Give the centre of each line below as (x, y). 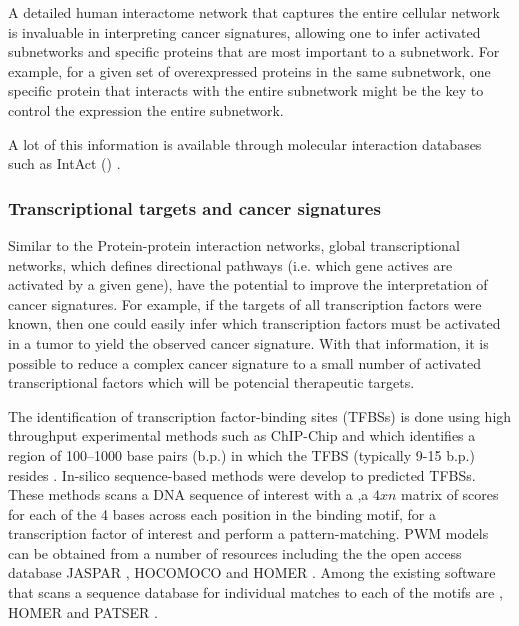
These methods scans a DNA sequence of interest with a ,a (188, 494)
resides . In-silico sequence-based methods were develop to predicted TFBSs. (242, 474)
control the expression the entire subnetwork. (146, 109)
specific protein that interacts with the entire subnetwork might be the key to (246, 90)
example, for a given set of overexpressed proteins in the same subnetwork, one (249, 70)
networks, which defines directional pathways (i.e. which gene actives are (230, 264)
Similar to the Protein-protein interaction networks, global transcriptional (234, 244)
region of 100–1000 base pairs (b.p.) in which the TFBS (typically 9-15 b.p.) (241, 454)
